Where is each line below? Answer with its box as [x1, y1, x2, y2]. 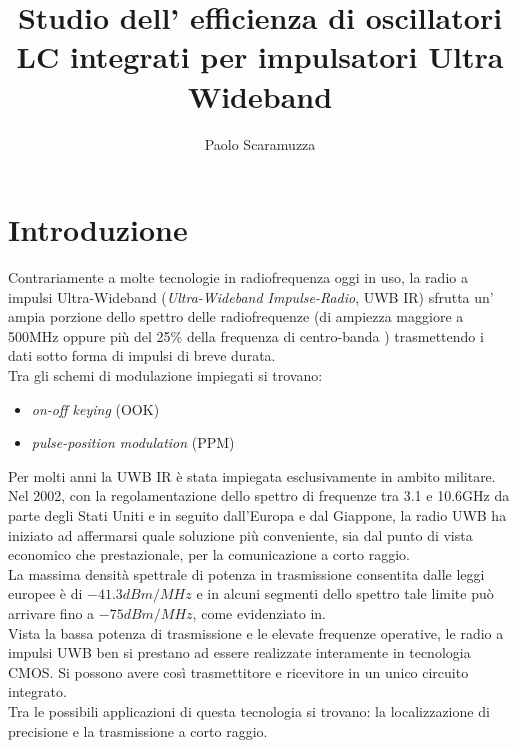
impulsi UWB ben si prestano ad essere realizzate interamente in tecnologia [8, 642, 471, 663]
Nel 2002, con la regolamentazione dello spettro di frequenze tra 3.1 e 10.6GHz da [8, 485, 510, 506]
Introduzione [8, 209, 188, 250]
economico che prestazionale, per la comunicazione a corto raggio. [8, 544, 410, 565]
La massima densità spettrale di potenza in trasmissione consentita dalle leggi [8, 563, 485, 584]
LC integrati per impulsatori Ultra [16, 36, 504, 77]
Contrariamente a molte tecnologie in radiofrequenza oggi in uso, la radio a [8, 267, 468, 288]
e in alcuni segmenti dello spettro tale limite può [196, 583, 494, 604]
